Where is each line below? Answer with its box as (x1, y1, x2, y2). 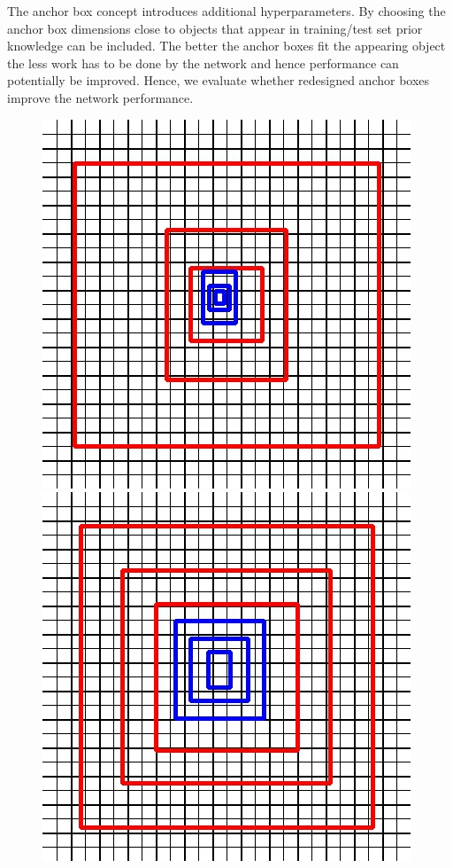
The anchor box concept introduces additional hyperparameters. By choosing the (7, 2, 446, 20)
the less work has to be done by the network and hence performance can (7, 53, 399, 72)
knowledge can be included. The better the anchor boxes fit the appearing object (7, 36, 446, 55)
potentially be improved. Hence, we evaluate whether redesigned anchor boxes (7, 71, 430, 90)
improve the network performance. (7, 88, 194, 106)
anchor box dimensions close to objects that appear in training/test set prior (7, 19, 423, 37)
